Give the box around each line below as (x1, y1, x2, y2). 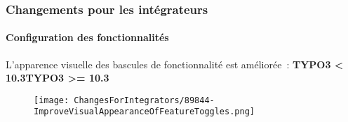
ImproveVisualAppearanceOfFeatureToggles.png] (34, 107, 255, 117)
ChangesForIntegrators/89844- (74, 95, 215, 105)
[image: (34, 95, 69, 105)
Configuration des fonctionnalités (6, 30, 169, 45)
